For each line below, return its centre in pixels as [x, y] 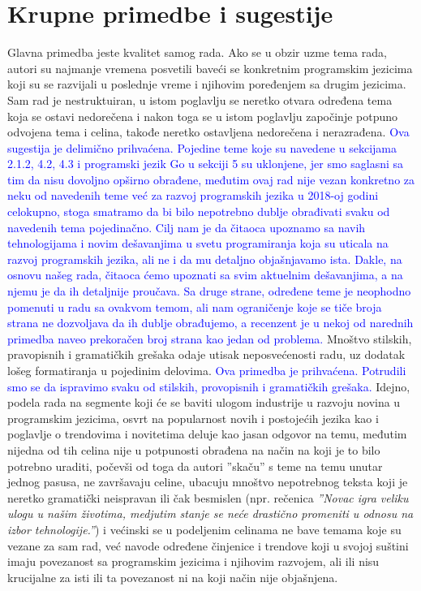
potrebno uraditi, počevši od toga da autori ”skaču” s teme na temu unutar [195, 466]
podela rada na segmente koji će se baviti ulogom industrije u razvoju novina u [204, 402]
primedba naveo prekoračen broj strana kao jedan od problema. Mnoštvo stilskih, [210, 338]
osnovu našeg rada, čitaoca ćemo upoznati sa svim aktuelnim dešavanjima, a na [205, 275]
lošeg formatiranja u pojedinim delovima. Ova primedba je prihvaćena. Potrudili [207, 370]
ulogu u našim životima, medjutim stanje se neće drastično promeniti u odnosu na [210, 513]
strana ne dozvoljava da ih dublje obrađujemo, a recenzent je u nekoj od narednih [210, 323]
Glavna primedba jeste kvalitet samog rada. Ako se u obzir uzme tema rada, [197, 52]
